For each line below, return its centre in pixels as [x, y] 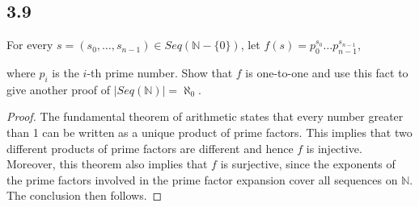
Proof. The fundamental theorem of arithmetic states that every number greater [205, 116]
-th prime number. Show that [160, 72]
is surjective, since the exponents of [308, 164]
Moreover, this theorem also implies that [107, 164]
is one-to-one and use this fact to [327, 72]
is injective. [334, 148]
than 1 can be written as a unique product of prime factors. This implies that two [209, 132]
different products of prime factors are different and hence [150, 148]
